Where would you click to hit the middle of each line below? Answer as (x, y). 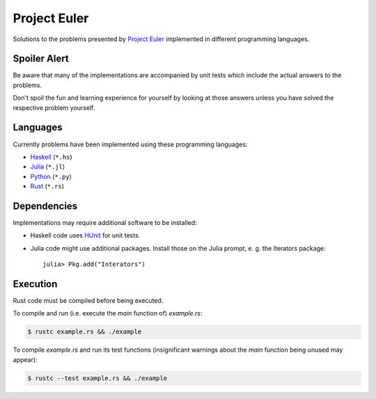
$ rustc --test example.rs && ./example (97, 378)
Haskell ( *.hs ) (51, 157)
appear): (25, 359)
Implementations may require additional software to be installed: (105, 222)
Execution (35, 284)
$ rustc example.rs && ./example (85, 332)
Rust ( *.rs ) (47, 186)
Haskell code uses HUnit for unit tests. (85, 235)
